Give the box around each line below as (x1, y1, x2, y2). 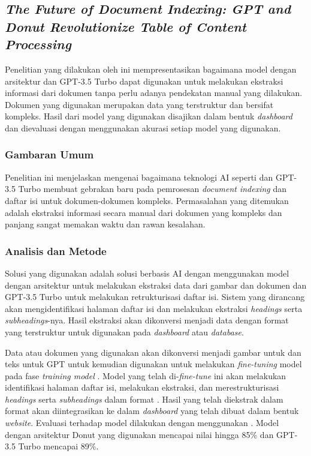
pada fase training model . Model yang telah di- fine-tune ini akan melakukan (5, 369, 286, 382)
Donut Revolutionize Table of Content (5, 17, 246, 35)
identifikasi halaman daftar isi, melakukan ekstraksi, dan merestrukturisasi (5, 381, 279, 394)
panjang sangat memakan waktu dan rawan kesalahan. (5, 218, 206, 230)
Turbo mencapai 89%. (18, 440, 99, 452)
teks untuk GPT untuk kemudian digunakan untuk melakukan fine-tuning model (5, 358, 302, 370)
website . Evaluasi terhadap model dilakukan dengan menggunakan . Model (5, 416, 279, 429)
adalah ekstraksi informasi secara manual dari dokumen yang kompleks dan (5, 206, 282, 218)
